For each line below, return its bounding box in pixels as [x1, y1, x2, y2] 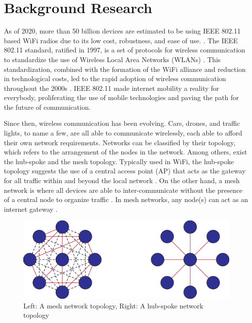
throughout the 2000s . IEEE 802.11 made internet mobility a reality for [4, 83, 219, 93]
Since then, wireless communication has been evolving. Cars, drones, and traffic [4, 118, 240, 128]
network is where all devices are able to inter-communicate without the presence [4, 185, 243, 195]
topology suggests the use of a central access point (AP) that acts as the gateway [4, 166, 246, 176]
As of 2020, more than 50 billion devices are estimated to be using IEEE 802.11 [4, 26, 241, 36]
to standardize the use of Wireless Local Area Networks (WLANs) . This [4, 54, 221, 64]
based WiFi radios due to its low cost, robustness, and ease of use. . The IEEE [4, 35, 238, 45]
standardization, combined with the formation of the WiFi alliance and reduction [4, 64, 246, 74]
